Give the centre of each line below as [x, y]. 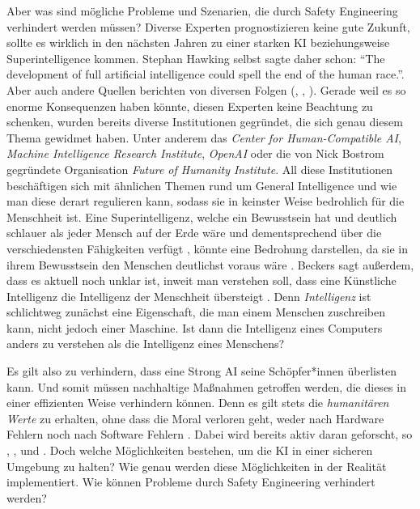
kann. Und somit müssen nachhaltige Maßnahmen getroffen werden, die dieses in [206, 386]
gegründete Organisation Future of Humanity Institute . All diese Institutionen [200, 169]
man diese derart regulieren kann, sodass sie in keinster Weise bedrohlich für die [206, 201]
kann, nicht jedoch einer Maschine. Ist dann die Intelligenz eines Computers [195, 327]
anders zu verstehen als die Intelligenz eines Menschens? [146, 344]
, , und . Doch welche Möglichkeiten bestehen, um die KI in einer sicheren [190, 450]
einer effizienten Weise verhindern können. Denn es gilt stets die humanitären [198, 403]
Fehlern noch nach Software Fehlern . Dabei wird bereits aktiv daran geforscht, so [210, 434]
